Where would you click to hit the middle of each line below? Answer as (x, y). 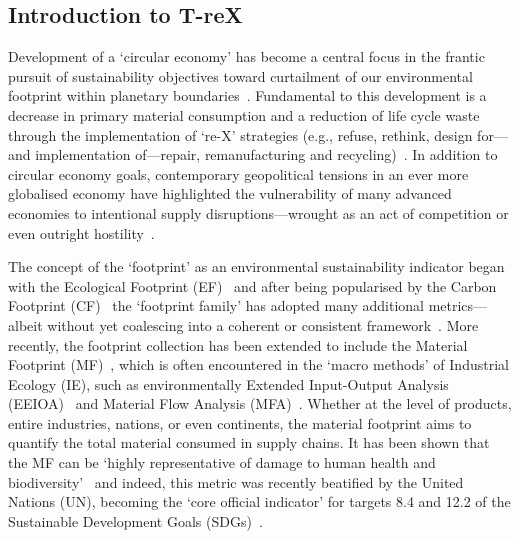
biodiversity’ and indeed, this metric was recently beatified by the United (236, 481)
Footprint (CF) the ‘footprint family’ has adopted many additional (216, 305)
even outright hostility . (81, 232)
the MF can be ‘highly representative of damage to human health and (222, 462)
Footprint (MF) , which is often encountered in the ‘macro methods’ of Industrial (258, 364)
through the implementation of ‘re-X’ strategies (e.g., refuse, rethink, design (240, 134)
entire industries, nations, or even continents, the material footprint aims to (240, 422)
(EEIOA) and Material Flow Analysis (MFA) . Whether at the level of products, (260, 403)
